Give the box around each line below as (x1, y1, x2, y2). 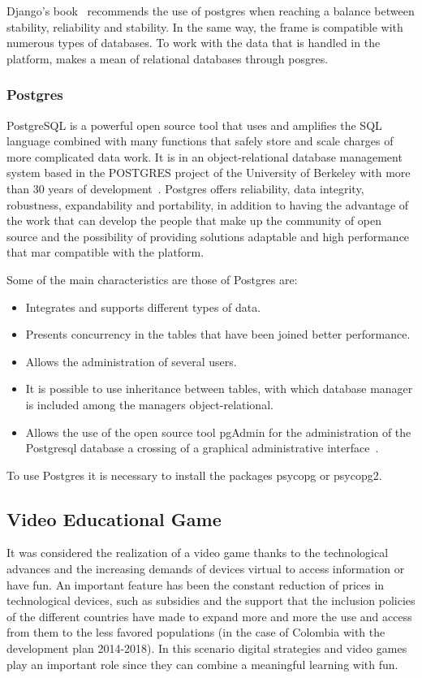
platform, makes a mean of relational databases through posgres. (6, 50, 329, 67)
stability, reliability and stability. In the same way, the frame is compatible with (6, 18, 403, 35)
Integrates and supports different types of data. (25, 298, 261, 315)
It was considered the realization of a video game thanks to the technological (6, 544, 389, 561)
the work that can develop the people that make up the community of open (6, 212, 382, 229)
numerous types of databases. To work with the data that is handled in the (6, 34, 381, 51)
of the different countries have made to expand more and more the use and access (6, 607, 412, 624)
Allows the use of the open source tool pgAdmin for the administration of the (25, 423, 411, 440)
